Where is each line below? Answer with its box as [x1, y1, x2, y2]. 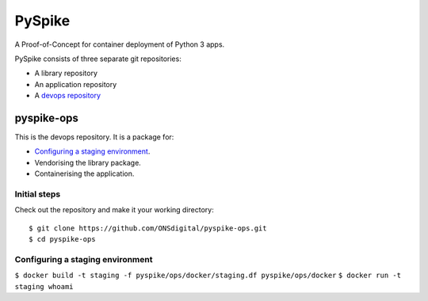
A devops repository [34, 91, 101, 101]
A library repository [34, 68, 98, 78]
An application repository [34, 79, 117, 89]
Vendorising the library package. [34, 158, 142, 167]
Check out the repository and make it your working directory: [14, 205, 214, 215]
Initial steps [14, 189, 61, 200]
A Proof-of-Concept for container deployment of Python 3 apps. [14, 40, 225, 49]
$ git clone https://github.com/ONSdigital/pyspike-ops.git [29, 223, 267, 233]
